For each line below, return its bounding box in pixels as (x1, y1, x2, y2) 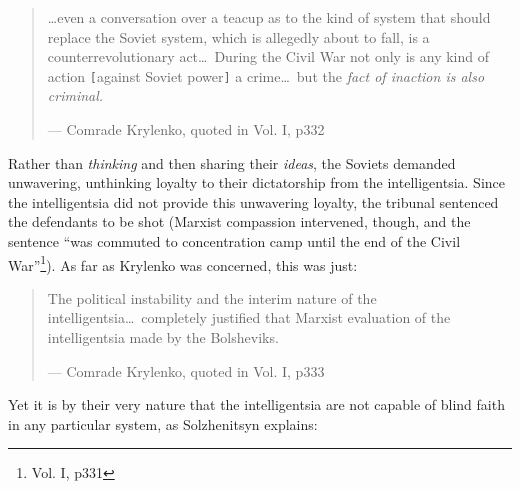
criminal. (47, 85, 104, 106)
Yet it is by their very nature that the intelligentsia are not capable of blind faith (8, 394, 505, 415)
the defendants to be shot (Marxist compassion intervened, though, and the (8, 211, 471, 232)
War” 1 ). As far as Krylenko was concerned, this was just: (8, 251, 358, 275)
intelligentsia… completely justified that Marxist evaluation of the (47, 307, 451, 328)
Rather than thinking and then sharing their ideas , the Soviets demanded (8, 152, 456, 173)
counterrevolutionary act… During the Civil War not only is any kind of (47, 46, 489, 67)
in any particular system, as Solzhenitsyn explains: (8, 413, 318, 434)
